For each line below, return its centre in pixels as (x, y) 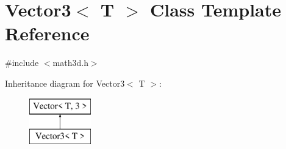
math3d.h (70, 63)
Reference (47, 33)
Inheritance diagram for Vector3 (65, 83)
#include (22, 63)
